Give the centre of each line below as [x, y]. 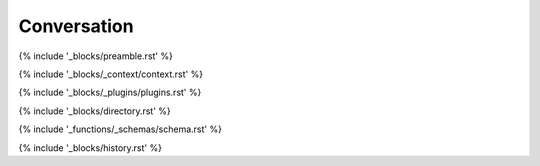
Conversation [76, 26]
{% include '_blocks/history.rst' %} [90, 147]
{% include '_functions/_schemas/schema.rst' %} [120, 129]
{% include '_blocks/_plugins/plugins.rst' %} [110, 92]
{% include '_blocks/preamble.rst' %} [96, 56]
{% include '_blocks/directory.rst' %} [95, 111]
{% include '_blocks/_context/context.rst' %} [111, 74]
